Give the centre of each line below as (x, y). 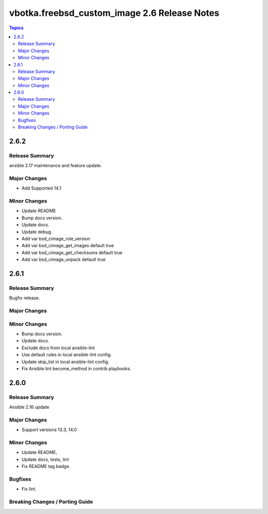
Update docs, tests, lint (45, 459)
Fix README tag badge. (46, 466)
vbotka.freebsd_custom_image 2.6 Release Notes (114, 13)
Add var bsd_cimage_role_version (56, 239)
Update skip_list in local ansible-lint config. (66, 362)
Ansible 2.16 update (29, 407)
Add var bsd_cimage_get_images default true (68, 246)
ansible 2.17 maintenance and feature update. (56, 166)
